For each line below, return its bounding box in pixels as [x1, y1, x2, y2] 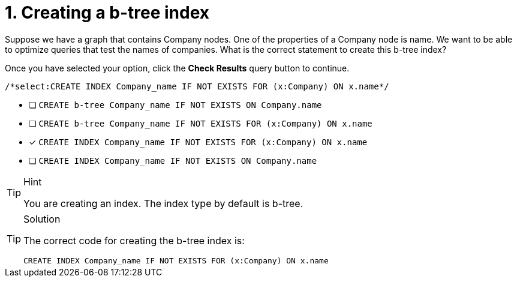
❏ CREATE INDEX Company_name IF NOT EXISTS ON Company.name [29, 155, 317, 166]
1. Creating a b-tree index [5, 2, 210, 23]
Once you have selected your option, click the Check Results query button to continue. [5, 62, 350, 73]
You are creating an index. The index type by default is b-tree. [23, 197, 303, 209]
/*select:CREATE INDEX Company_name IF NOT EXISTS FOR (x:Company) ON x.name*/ [5, 81, 389, 91]
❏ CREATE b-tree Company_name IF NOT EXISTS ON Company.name [29, 99, 322, 110]
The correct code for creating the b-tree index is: [23, 234, 245, 247]
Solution [23, 212, 61, 225]
